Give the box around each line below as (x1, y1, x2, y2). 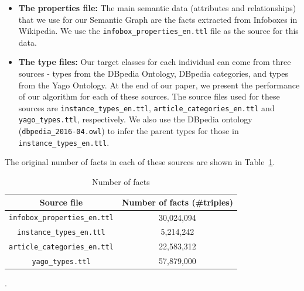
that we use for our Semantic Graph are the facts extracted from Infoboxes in (18, 13, 298, 25)
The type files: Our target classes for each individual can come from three (18, 56, 291, 68)
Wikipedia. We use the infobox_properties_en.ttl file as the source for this (18, 25, 299, 37)
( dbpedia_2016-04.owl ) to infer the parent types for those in (18, 125, 239, 137)
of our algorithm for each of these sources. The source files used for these (18, 90, 280, 102)
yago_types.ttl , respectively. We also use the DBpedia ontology (18, 113, 252, 125)
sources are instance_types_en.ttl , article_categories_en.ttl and (18, 101, 275, 114)
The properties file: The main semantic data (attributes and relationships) (18, 2, 296, 13)
